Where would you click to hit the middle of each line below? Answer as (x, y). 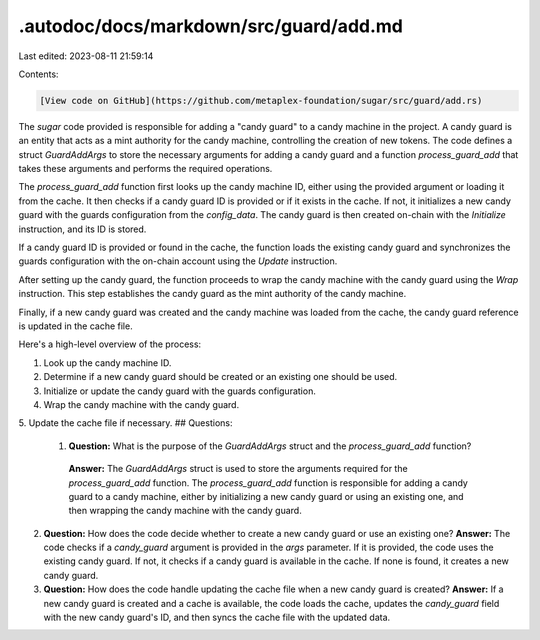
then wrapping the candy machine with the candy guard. (185, 511)
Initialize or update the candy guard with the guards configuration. (180, 391)
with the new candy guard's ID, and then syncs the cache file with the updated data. (217, 617)
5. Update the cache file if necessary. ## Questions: (125, 423)
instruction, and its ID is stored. (82, 229)
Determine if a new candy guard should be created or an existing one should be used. (220, 377)
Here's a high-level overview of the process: (110, 344)
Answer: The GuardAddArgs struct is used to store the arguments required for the (238, 469)
